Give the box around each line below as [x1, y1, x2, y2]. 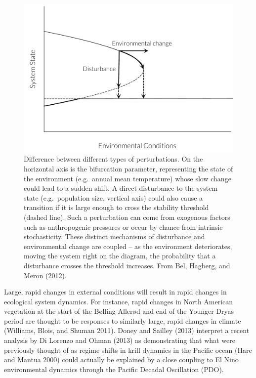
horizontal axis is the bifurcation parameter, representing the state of [24, 163, 233, 173]
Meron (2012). [24, 270, 67, 280]
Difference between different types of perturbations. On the [24, 154, 203, 164]
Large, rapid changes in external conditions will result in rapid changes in [4, 287, 227, 297]
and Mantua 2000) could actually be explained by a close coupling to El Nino [4, 354, 239, 365]
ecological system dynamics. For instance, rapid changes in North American [4, 296, 233, 306]
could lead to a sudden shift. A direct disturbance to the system [24, 183, 218, 193]
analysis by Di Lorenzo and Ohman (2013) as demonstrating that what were [4, 335, 235, 345]
